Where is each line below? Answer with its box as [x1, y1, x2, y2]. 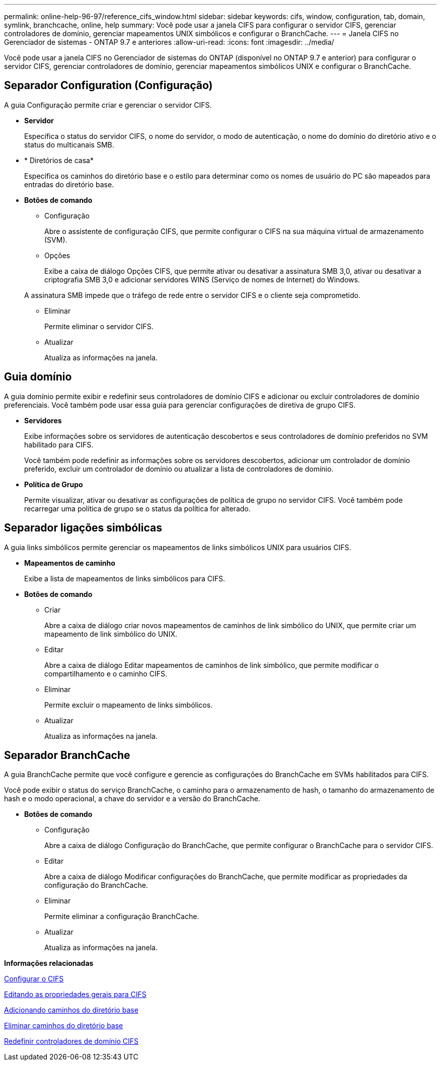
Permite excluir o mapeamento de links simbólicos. [44, 700, 213, 709]
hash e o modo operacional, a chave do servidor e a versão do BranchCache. [4, 794, 260, 803]
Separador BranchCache [4, 748, 130, 762]
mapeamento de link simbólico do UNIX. [44, 629, 178, 638]
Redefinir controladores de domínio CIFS [4, 1037, 139, 1046]
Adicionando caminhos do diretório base [4, 1006, 138, 1015]
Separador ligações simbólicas [4, 521, 162, 535]
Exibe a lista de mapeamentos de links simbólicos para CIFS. [24, 574, 226, 583]
